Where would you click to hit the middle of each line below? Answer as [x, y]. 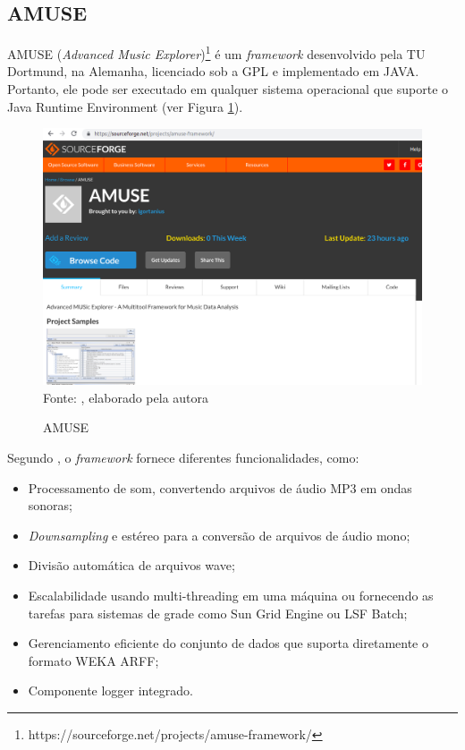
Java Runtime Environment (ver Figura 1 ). [125, 106]
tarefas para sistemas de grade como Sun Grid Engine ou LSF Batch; [218, 613]
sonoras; [50, 505]
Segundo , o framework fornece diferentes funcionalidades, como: [183, 457]
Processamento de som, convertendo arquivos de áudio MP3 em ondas [220, 487]
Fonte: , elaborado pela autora [126, 397]
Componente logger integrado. [110, 690]
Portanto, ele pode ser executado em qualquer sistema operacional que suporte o [228, 89]
